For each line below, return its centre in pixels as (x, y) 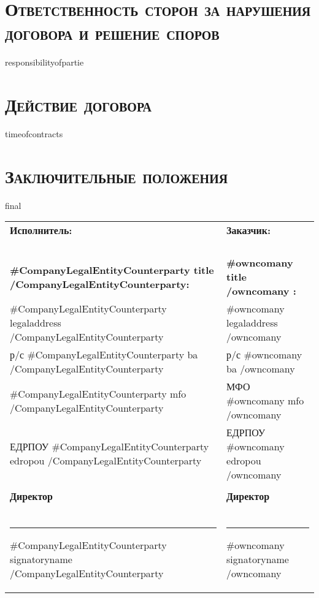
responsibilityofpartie (44, 62)
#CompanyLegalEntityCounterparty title (112, 270)
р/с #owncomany (264, 355)
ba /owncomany (261, 369)
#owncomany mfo (265, 401)
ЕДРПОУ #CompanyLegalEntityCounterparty (110, 447)
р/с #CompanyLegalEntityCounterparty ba (104, 355)
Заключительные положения (117, 176)
